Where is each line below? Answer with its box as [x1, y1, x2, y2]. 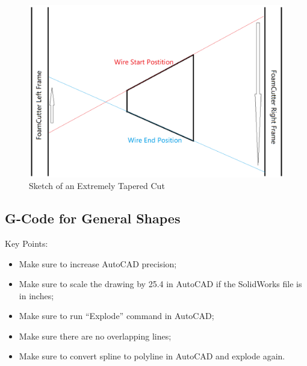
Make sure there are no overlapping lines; [19, 329, 172, 342]
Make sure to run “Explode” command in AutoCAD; [19, 309, 214, 322]
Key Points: [5, 237, 48, 249]
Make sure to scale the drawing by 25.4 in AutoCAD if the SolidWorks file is [19, 278, 302, 290]
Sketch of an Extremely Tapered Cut [29, 179, 165, 192]
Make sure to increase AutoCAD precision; [19, 257, 177, 270]
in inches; [19, 289, 54, 302]
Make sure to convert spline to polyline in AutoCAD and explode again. [19, 350, 285, 362]
